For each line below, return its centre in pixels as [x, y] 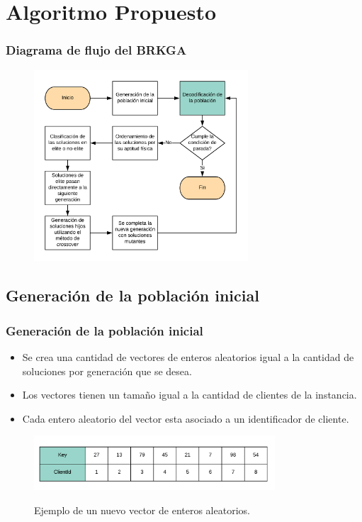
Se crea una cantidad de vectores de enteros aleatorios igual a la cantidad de [188, 357]
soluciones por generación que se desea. [107, 371]
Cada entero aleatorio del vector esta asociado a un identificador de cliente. [186, 418]
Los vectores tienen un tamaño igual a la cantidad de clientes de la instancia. [190, 395]
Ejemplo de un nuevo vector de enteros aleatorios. [142, 510]
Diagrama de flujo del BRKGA [96, 50]
